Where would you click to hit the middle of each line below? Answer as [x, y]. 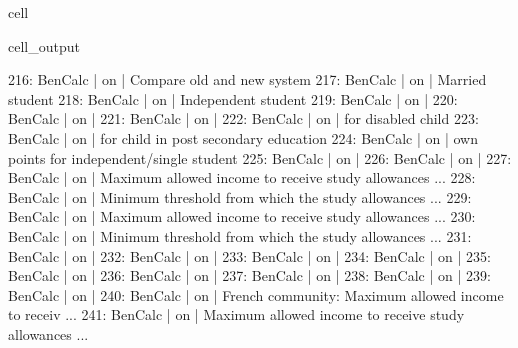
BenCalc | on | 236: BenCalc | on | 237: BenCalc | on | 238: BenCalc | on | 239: [249, 275]
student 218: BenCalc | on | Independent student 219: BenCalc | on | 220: [233, 98]
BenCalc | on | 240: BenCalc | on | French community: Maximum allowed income [256, 294]
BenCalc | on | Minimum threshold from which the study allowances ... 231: [240, 235]
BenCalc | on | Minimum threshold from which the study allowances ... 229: [240, 196]
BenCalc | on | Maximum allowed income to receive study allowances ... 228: [242, 177]
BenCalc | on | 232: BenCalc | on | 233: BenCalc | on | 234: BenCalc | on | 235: [249, 255]
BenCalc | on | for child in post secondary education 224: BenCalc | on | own [243, 137]
